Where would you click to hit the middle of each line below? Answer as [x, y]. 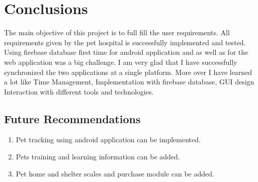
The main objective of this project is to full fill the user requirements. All [117, 32]
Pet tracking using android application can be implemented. [108, 140]
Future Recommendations [72, 118]
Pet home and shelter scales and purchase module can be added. [115, 173]
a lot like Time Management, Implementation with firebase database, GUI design [129, 82]
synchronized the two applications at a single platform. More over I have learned [128, 72]
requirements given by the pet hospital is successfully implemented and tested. [125, 42]
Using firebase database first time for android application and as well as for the [126, 52]
